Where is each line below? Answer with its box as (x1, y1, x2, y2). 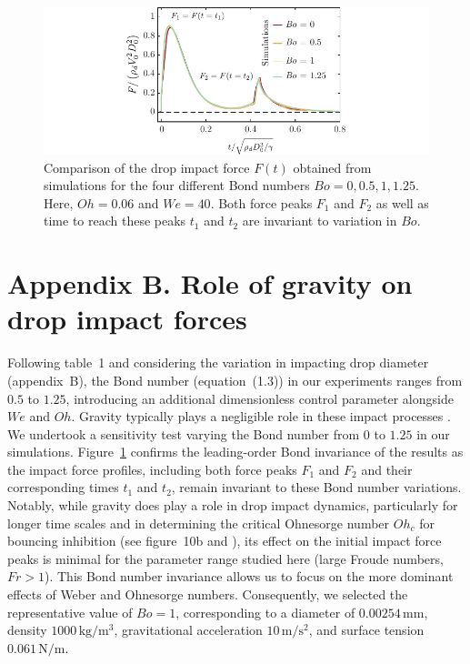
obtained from (293, 157, 372, 176)
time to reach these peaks (44, 211, 186, 230)
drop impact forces (7, 300, 247, 337)
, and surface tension (308, 620, 425, 639)
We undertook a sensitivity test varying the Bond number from (7, 424, 360, 443)
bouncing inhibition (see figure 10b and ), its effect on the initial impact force (7, 531, 442, 550)
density (7, 620, 47, 639)
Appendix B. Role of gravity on (7, 265, 413, 302)
